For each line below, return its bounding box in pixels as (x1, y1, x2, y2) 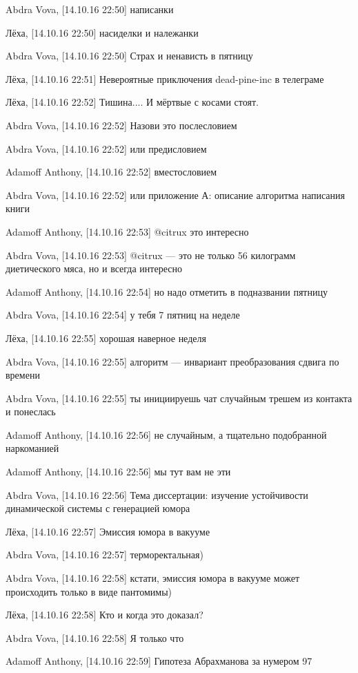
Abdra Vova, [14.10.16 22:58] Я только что (6, 630, 184, 645)
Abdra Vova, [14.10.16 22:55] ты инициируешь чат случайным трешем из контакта (6, 390, 352, 405)
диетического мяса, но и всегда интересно (6, 261, 182, 276)
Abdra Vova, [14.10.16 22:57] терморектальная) (6, 547, 203, 562)
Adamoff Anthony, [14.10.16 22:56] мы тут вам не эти (6, 464, 231, 479)
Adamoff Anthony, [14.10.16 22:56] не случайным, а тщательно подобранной (6, 427, 327, 442)
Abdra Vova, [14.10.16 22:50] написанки (6, 2, 174, 16)
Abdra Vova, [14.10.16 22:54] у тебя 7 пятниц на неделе (6, 307, 240, 322)
